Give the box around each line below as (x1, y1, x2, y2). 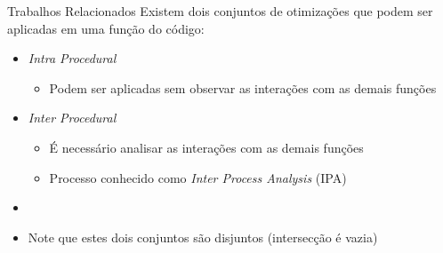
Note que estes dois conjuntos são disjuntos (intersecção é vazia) (28, 227, 378, 246)
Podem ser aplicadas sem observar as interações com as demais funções (49, 78, 437, 97)
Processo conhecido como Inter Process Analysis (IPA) (49, 168, 347, 186)
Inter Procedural (28, 108, 117, 127)
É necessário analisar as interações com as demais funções (49, 138, 364, 156)
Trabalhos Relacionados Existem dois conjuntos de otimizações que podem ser (7, 2, 433, 20)
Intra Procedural (28, 49, 117, 67)
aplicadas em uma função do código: (7, 19, 205, 37)
